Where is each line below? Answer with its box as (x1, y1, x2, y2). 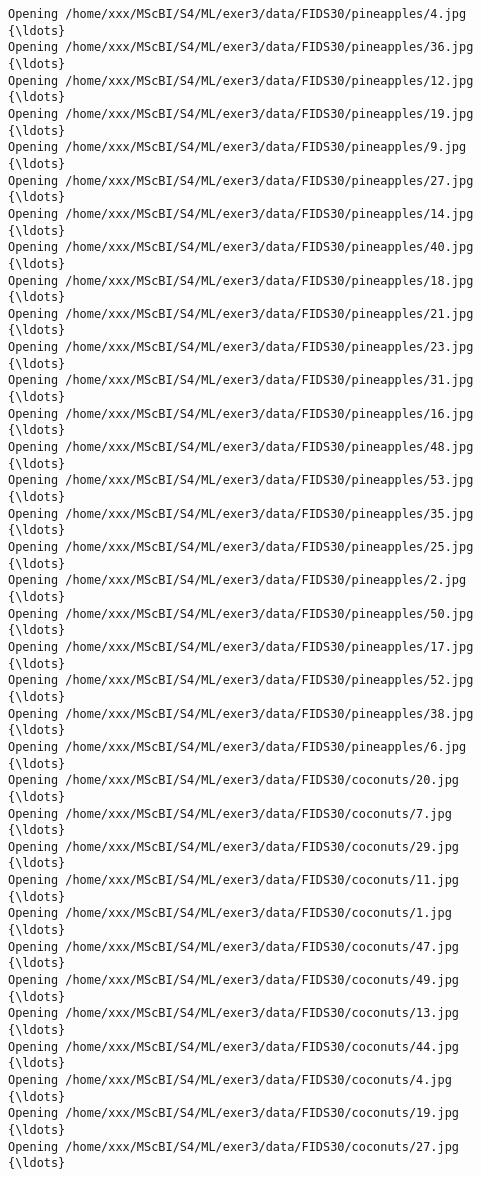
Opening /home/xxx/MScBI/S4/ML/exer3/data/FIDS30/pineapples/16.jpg (8, 406, 474, 421)
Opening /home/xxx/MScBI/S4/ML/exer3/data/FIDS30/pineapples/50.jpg (8, 606, 474, 621)
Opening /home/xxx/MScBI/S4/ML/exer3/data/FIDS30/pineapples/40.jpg (8, 240, 474, 255)
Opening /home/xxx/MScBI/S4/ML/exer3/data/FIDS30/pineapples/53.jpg (8, 473, 474, 488)
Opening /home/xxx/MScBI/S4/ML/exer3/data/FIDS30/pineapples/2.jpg (8, 573, 467, 588)
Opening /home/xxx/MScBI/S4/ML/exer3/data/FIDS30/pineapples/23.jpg (8, 340, 474, 355)
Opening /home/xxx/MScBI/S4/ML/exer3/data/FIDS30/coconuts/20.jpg (8, 773, 460, 788)
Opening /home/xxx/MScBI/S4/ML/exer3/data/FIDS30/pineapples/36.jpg (8, 40, 474, 55)
